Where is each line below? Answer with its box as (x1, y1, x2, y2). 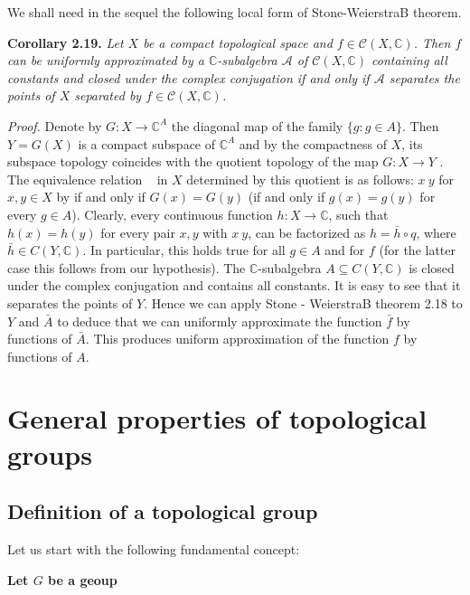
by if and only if (56, 187, 146, 206)
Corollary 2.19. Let (7, 33, 124, 52)
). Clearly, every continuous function (71, 204, 273, 223)
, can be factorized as (248, 222, 366, 241)
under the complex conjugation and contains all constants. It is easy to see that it (7, 276, 461, 295)
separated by (74, 86, 142, 105)
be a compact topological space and (143, 33, 333, 52)
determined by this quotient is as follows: (186, 169, 414, 188)
